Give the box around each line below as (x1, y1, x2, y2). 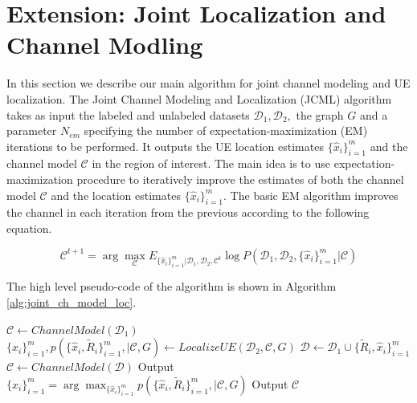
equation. (6, 220, 52, 237)
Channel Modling (6, 28, 203, 61)
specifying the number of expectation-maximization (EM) (84, 122, 368, 139)
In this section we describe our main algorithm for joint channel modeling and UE (6, 75, 411, 92)
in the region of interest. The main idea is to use (92, 155, 330, 172)
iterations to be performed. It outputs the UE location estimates (6, 137, 324, 154)
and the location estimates (51, 186, 181, 203)
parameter (6, 122, 57, 139)
